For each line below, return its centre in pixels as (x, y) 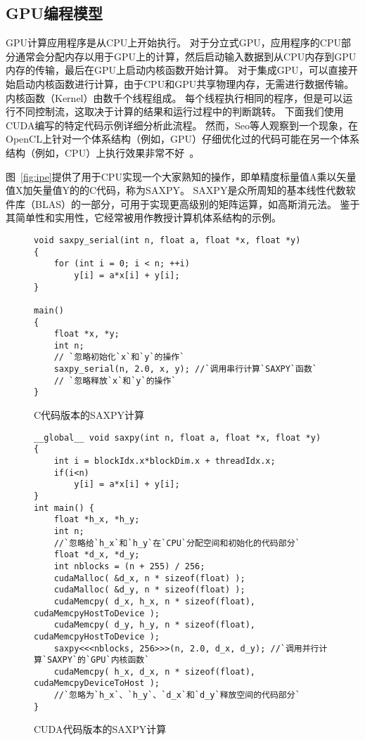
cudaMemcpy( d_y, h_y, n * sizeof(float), (154, 625)
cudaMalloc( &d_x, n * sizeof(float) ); (149, 578)
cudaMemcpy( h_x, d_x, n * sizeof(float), (154, 671)
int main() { (64, 508)
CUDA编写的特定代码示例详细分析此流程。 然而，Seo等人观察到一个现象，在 (182, 125)
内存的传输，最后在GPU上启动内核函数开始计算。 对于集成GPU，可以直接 (177, 70)
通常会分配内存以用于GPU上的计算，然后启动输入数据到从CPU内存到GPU (186, 56)
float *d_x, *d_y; (97, 555)
